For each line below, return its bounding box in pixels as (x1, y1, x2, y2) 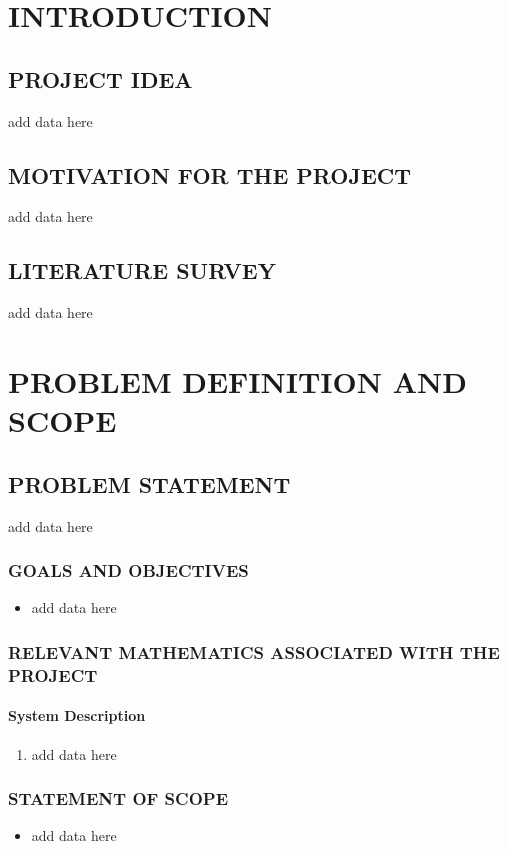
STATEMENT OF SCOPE (8, 786, 229, 811)
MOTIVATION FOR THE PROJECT (8, 159, 412, 190)
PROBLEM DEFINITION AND (8, 360, 467, 401)
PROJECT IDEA (8, 63, 193, 94)
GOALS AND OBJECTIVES (8, 558, 249, 583)
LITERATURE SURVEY (8, 255, 276, 286)
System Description (8, 705, 146, 726)
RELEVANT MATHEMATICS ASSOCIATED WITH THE (8, 639, 500, 664)
